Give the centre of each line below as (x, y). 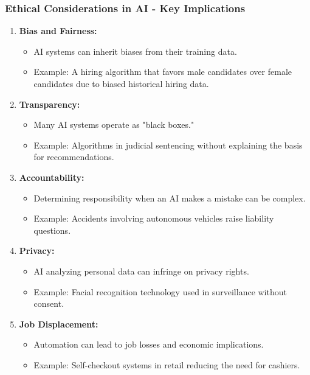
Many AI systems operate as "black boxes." (114, 124)
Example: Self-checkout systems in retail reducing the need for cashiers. (167, 364)
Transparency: (50, 104)
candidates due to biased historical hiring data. (121, 83)
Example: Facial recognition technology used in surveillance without (160, 291)
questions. (52, 230)
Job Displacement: (59, 324)
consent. (49, 303)
